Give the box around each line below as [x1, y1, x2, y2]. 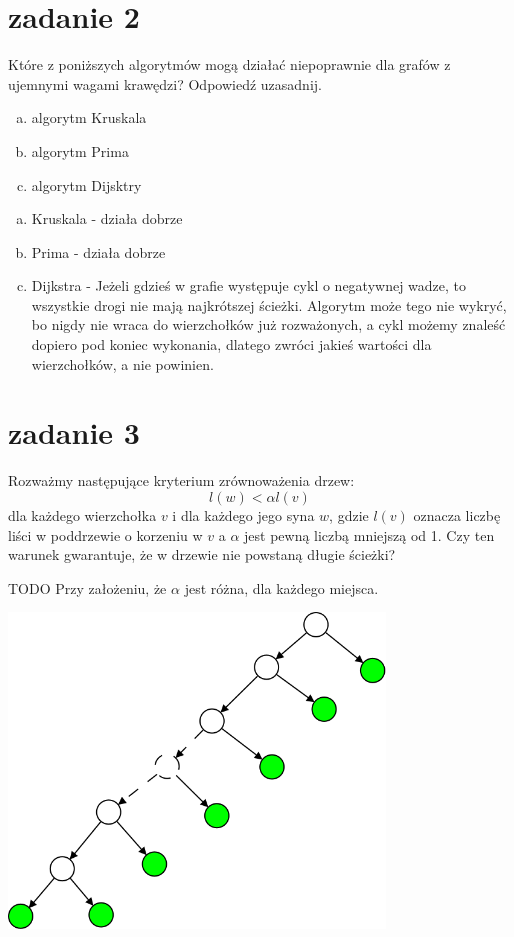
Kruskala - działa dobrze [31, 208, 183, 229]
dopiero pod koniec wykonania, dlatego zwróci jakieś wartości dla [31, 334, 432, 355]
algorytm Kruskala [31, 107, 147, 128]
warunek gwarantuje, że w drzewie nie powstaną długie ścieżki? [8, 544, 396, 565]
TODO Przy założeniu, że [8, 577, 167, 598]
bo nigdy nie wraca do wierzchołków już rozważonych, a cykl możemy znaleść [31, 314, 506, 335]
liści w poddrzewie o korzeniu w [8, 524, 203, 545]
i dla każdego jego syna [172, 504, 315, 525]
